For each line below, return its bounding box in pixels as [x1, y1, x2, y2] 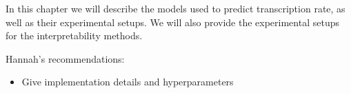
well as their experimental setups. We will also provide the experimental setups [6, 14, 339, 29]
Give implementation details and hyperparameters [21, 74, 234, 89]
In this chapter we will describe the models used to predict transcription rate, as [6, 1, 345, 15]
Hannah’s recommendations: [6, 51, 125, 65]
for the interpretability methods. [6, 28, 143, 43]
